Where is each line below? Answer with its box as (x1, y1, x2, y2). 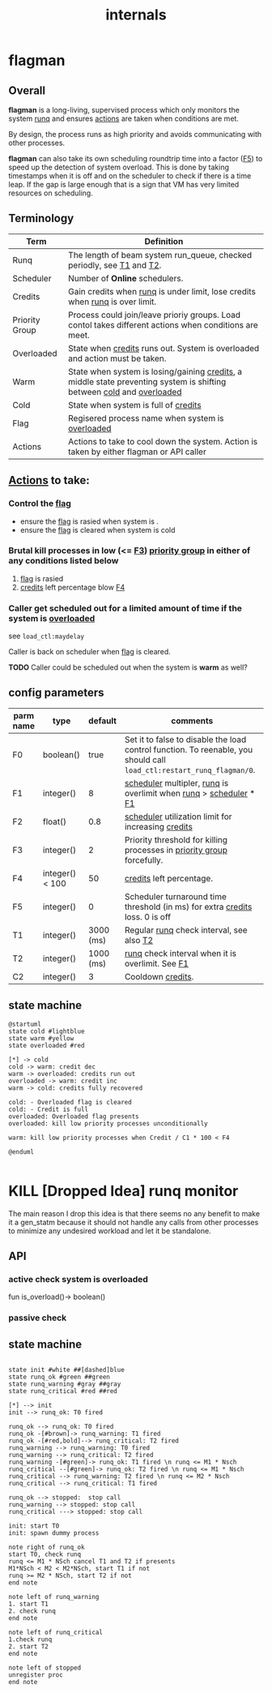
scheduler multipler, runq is (124, 777, 229, 788)
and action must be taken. (68, 353, 167, 364)
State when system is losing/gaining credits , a (68, 366, 243, 377)
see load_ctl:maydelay (8, 631, 85, 641)
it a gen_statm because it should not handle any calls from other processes (8, 1217, 259, 1227)
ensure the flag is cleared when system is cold (19, 525, 176, 534)
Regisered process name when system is (68, 412, 224, 423)
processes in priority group (124, 844, 228, 855)
